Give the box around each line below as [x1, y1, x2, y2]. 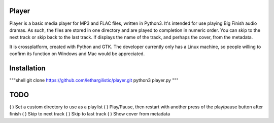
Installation [9, 64, 46, 72]
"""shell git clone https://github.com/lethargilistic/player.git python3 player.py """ [9, 77, 179, 83]
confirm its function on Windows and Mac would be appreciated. [9, 51, 145, 57]
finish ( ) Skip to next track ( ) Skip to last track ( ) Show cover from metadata [9, 111, 170, 117]
